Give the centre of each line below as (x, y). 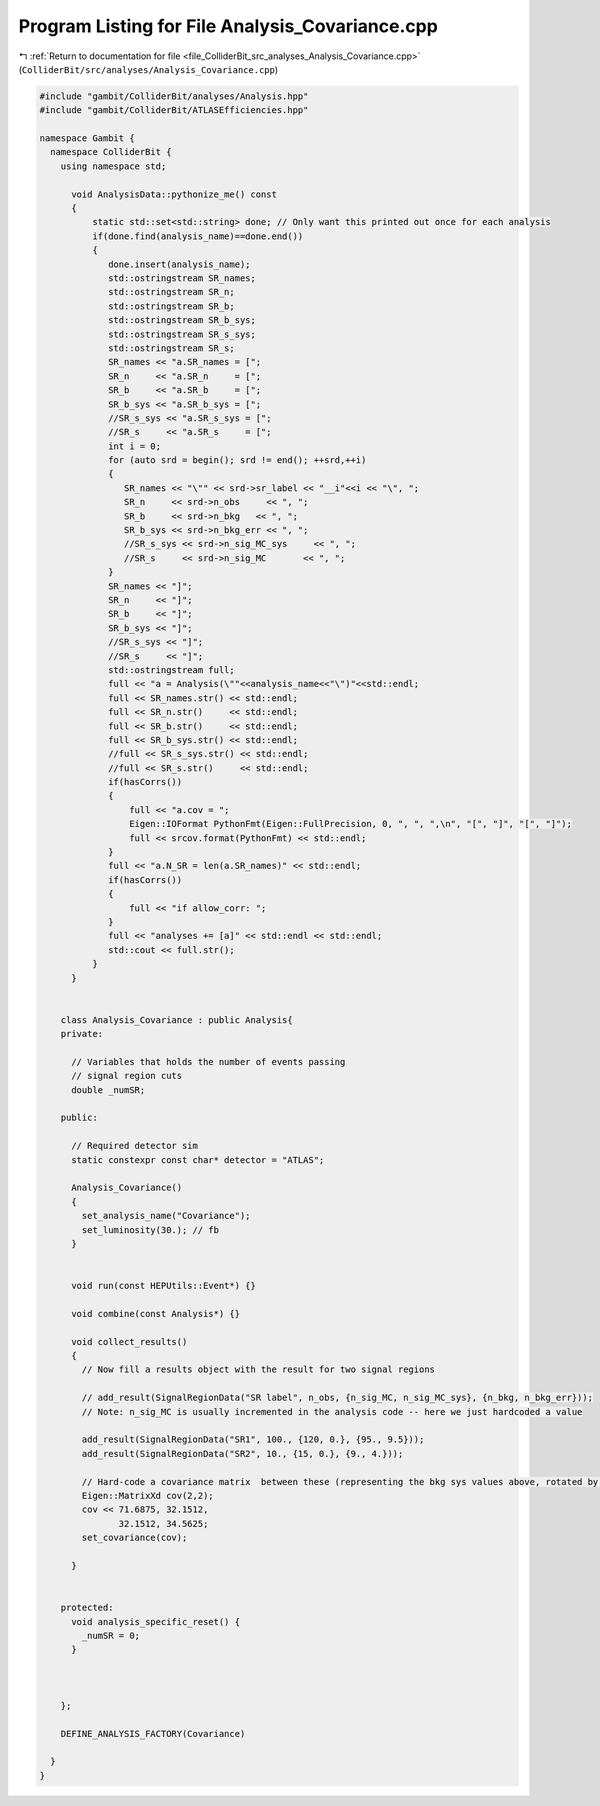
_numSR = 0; (110, 1635)
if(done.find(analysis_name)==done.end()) (197, 236)
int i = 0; (135, 446)
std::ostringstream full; (171, 669)
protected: (87, 1608)
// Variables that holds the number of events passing (208, 1061)
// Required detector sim (135, 1146)
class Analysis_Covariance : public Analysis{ (177, 1019)
